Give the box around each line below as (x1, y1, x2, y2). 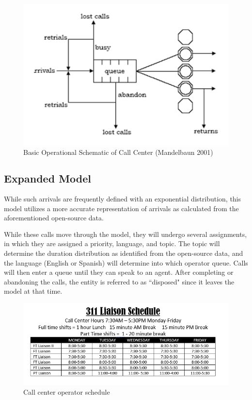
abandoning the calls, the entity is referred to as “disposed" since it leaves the (4, 276, 235, 286)
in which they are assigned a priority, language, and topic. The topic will (4, 238, 220, 249)
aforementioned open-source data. (4, 213, 104, 223)
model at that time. (4, 286, 63, 296)
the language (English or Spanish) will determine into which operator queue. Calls (4, 257, 248, 267)
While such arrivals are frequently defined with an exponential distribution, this (4, 194, 241, 204)
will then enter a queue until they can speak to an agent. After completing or (4, 267, 234, 277)
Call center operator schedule (23, 387, 110, 397)
